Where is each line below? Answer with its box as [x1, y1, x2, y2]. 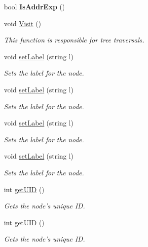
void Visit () [4, 18, 41, 28]
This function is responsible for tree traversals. [4, 35, 145, 45]
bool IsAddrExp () [4, 1, 65, 11]
